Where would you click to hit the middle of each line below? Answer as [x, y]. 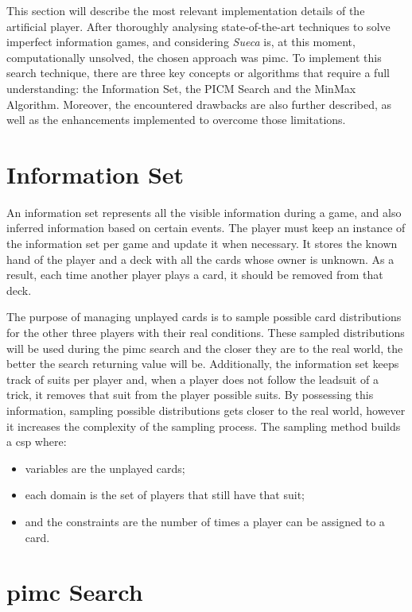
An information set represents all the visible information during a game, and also [204, 212]
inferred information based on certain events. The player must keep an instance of [206, 228]
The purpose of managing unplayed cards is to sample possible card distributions [204, 317]
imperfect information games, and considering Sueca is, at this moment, [181, 42]
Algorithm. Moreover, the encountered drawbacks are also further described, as [199, 104]
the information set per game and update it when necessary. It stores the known [202, 244]
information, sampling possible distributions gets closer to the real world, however [206, 410]
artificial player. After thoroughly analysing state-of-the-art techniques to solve [198, 26]
